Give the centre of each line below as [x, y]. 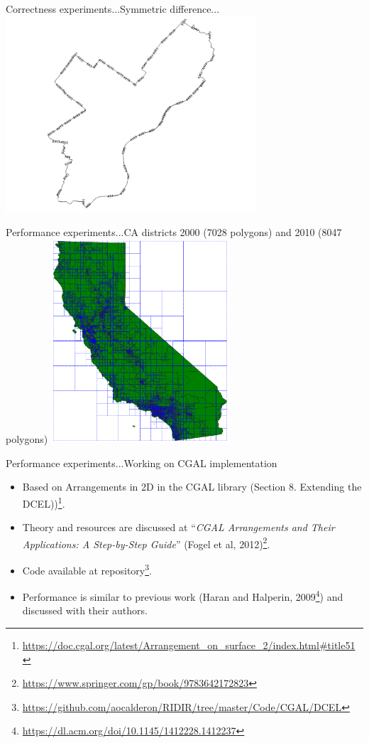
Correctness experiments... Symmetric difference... [113, 9]
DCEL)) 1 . [44, 502]
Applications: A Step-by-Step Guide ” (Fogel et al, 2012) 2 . [146, 542]
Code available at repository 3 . [87, 569]
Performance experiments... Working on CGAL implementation [142, 463]
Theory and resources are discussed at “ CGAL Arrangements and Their [178, 527]
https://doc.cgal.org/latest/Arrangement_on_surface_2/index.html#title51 [189, 645]
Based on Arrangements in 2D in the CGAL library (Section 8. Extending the [192, 487]
